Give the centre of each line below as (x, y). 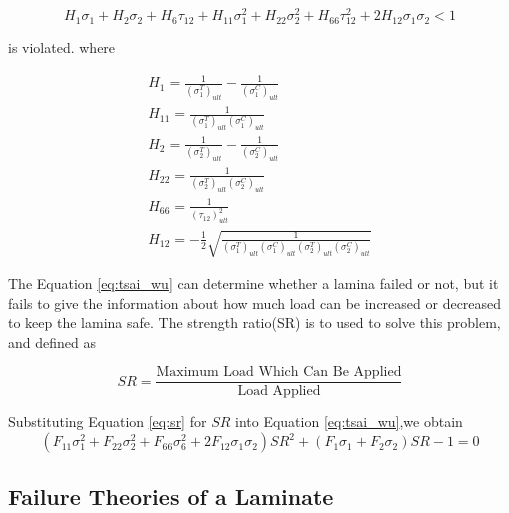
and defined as (52, 341)
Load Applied (279, 391)
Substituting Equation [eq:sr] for (107, 421)
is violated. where (62, 47)
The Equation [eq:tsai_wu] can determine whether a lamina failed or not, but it (253, 283)
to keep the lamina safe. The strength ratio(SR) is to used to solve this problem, (254, 322)
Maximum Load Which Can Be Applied (279, 372)
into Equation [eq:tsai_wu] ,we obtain (349, 421)
